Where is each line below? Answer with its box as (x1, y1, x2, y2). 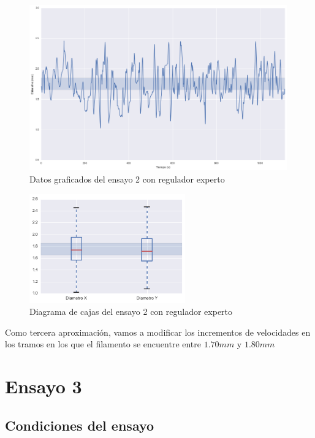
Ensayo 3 (5, 374, 82, 399)
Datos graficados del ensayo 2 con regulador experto (29, 173, 225, 186)
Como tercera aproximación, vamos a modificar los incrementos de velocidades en (5, 325, 311, 338)
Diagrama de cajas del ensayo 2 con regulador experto (29, 305, 233, 318)
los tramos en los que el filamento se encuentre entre (5, 338, 202, 350)
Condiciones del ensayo (5, 415, 154, 434)
